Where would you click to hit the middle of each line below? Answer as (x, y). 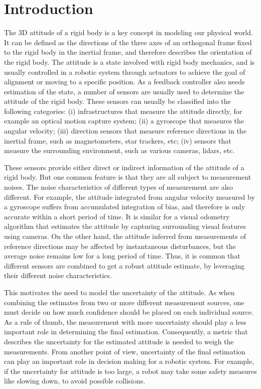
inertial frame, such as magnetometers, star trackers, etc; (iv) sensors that (118, 140)
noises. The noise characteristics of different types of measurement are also (119, 187)
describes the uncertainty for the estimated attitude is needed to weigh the (119, 341)
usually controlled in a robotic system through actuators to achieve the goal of (125, 72)
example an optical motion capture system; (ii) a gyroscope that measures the (124, 121)
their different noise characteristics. (58, 275)
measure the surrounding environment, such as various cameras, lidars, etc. (119, 150)
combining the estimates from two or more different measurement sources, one (124, 302)
